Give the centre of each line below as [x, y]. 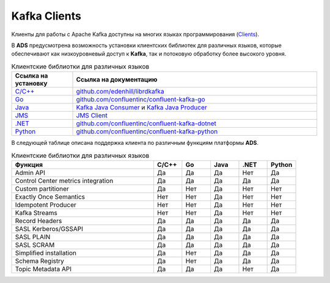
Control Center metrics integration [64, 180]
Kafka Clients [46, 16]
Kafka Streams [36, 213]
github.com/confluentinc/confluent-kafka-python [147, 131]
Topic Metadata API [43, 269]
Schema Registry [39, 261]
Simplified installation [46, 252]
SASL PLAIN [33, 237]
